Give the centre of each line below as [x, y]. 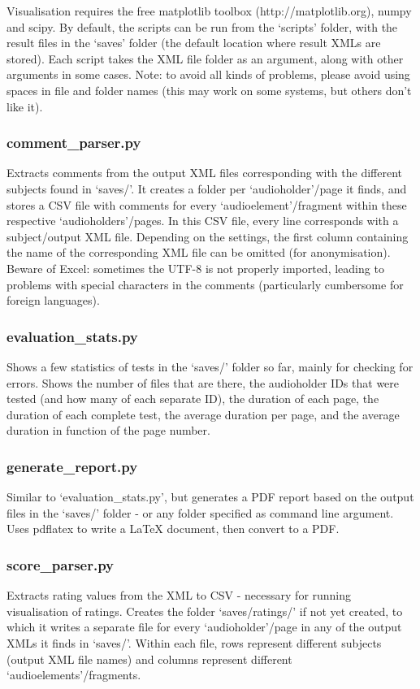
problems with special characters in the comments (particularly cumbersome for [205, 284]
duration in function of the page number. [108, 430]
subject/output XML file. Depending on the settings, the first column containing [208, 236]
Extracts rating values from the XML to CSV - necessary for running [179, 595]
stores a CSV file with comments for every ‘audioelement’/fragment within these [207, 204]
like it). [25, 106]
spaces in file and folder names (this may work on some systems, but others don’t [209, 90]
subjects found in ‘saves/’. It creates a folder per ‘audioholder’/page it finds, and [207, 188]
